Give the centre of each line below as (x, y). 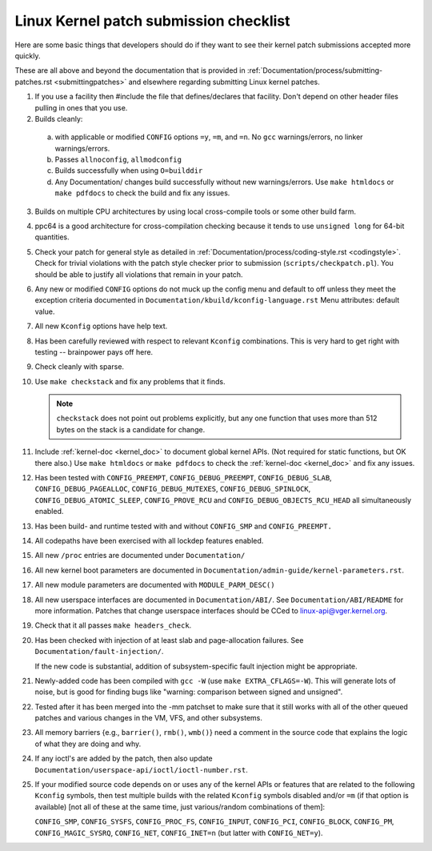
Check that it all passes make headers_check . (113, 625)
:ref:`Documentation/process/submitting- (315, 70)
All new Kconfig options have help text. (101, 326)
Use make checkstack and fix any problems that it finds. (130, 381)
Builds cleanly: (59, 118)
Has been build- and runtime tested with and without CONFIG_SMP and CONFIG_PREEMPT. (183, 526)
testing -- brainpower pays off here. (94, 351)
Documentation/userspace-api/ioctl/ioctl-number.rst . (141, 769)
